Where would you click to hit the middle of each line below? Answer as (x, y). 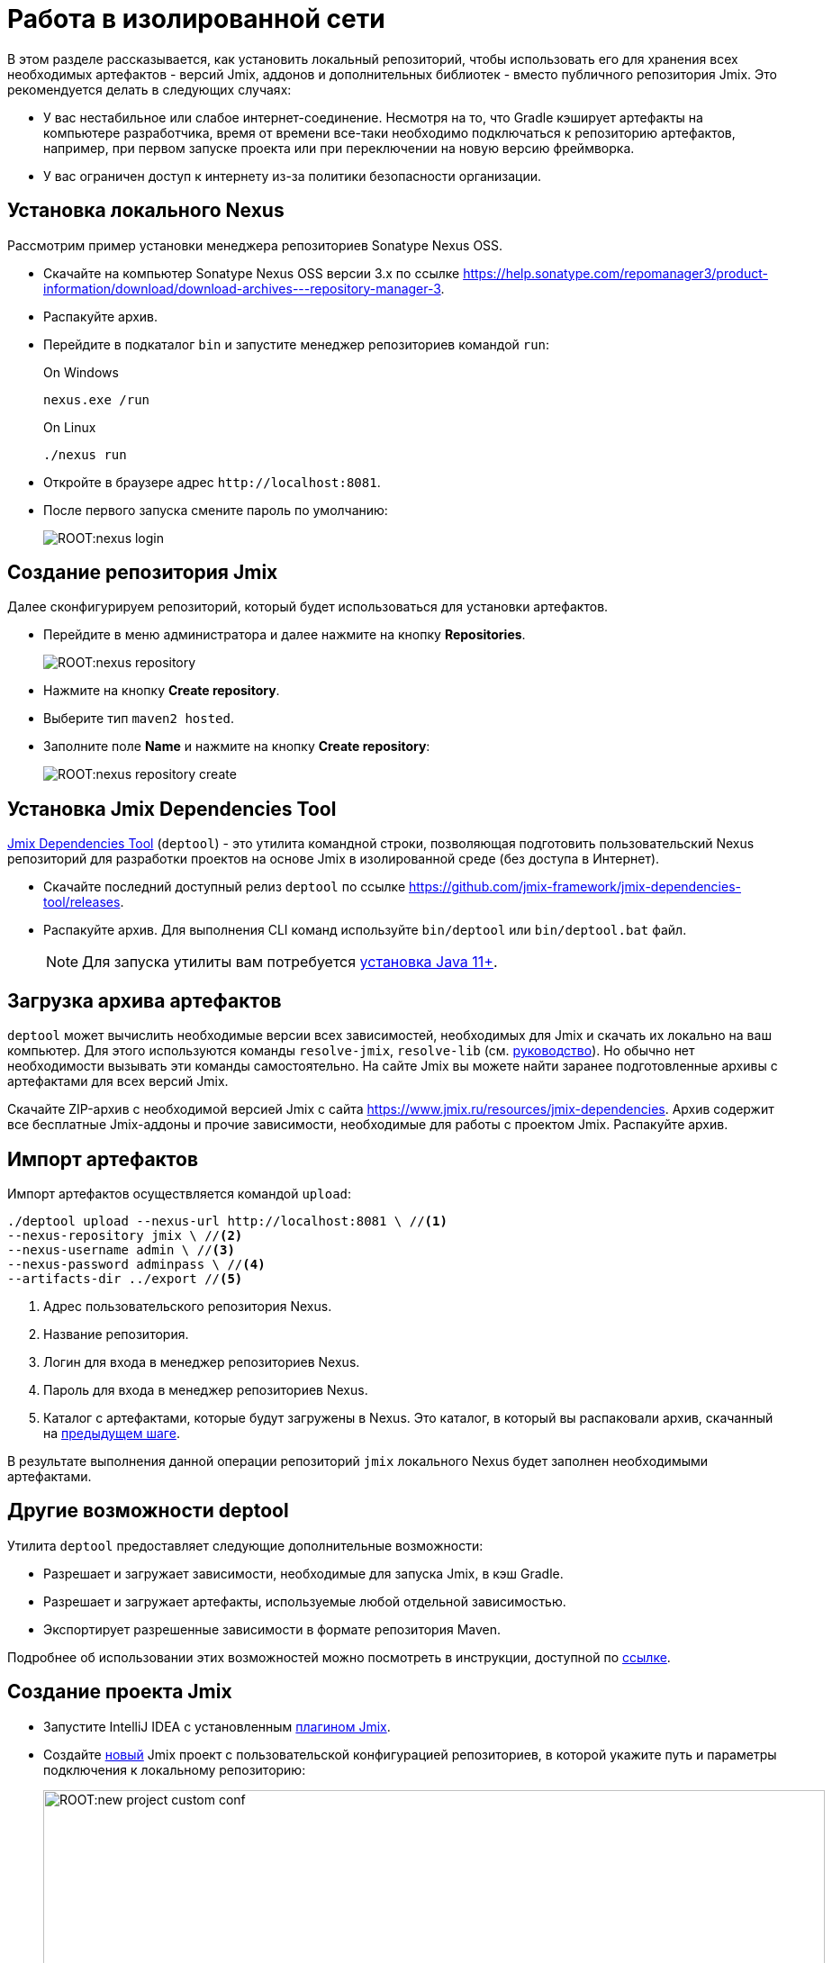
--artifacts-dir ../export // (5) (125, 1278)
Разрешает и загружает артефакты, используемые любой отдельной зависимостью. (305, 1601)
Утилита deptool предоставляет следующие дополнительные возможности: (245, 1545)
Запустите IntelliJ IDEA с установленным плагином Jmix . (217, 1726)
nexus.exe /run (97, 399)
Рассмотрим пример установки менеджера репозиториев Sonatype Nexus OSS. (255, 245)
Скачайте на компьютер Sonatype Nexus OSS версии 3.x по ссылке (252, 273)
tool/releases (82, 902)
